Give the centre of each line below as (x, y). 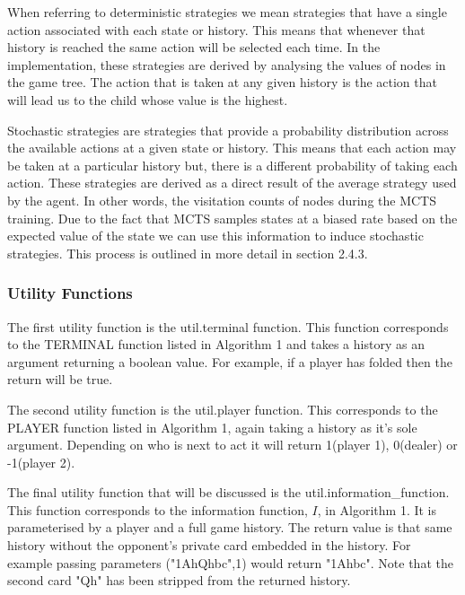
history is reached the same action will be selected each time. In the (194, 47)
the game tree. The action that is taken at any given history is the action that (222, 82)
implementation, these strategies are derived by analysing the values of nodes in (227, 64)
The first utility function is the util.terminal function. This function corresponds (228, 326)
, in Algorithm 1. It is (377, 509)
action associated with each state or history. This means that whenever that (216, 29)
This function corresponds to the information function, (158, 509)
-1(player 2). (41, 462)
